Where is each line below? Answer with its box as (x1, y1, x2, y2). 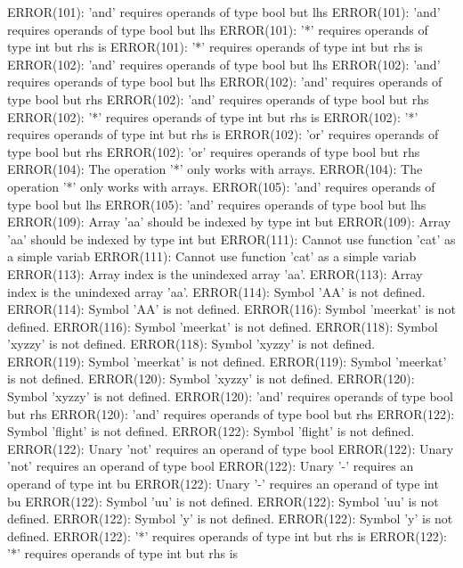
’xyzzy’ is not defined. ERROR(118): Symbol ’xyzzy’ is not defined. (7, 334, 376, 353)
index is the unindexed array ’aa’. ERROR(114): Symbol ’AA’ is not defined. (7, 282, 426, 300)
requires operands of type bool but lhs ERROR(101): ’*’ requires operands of (7, 20, 428, 38)
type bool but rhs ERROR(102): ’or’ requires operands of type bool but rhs (7, 142, 420, 161)
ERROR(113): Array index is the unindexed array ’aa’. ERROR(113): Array (7, 264, 423, 283)
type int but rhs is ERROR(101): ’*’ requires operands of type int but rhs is (7, 37, 423, 56)
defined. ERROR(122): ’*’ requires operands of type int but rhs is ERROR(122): (7, 526, 448, 545)
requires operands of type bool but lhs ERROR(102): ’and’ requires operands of (7, 72, 443, 91)
